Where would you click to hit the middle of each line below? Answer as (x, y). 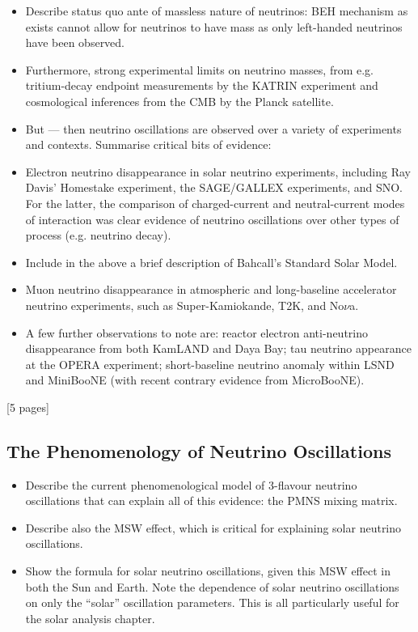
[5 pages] (28, 407)
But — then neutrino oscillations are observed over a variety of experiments (213, 128)
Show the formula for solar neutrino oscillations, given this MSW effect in (208, 571)
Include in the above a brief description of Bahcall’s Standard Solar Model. (211, 262)
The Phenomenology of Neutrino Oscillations (199, 450)
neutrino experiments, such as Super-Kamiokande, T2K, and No (185, 305)
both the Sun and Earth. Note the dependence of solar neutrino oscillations (212, 586)
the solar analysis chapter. (90, 618)
